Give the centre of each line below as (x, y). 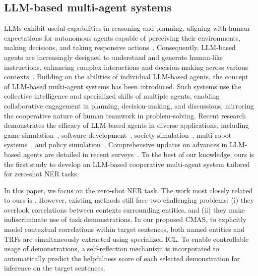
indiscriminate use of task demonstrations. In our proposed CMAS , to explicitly (125, 219)
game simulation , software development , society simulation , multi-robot (118, 135)
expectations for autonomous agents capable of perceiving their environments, (122, 37)
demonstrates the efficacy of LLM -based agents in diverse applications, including (127, 125)
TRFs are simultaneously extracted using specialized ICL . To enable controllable (127, 239)
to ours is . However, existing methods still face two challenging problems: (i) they (129, 200)
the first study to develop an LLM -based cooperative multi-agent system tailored (127, 164)
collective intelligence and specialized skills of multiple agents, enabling (112, 96)
